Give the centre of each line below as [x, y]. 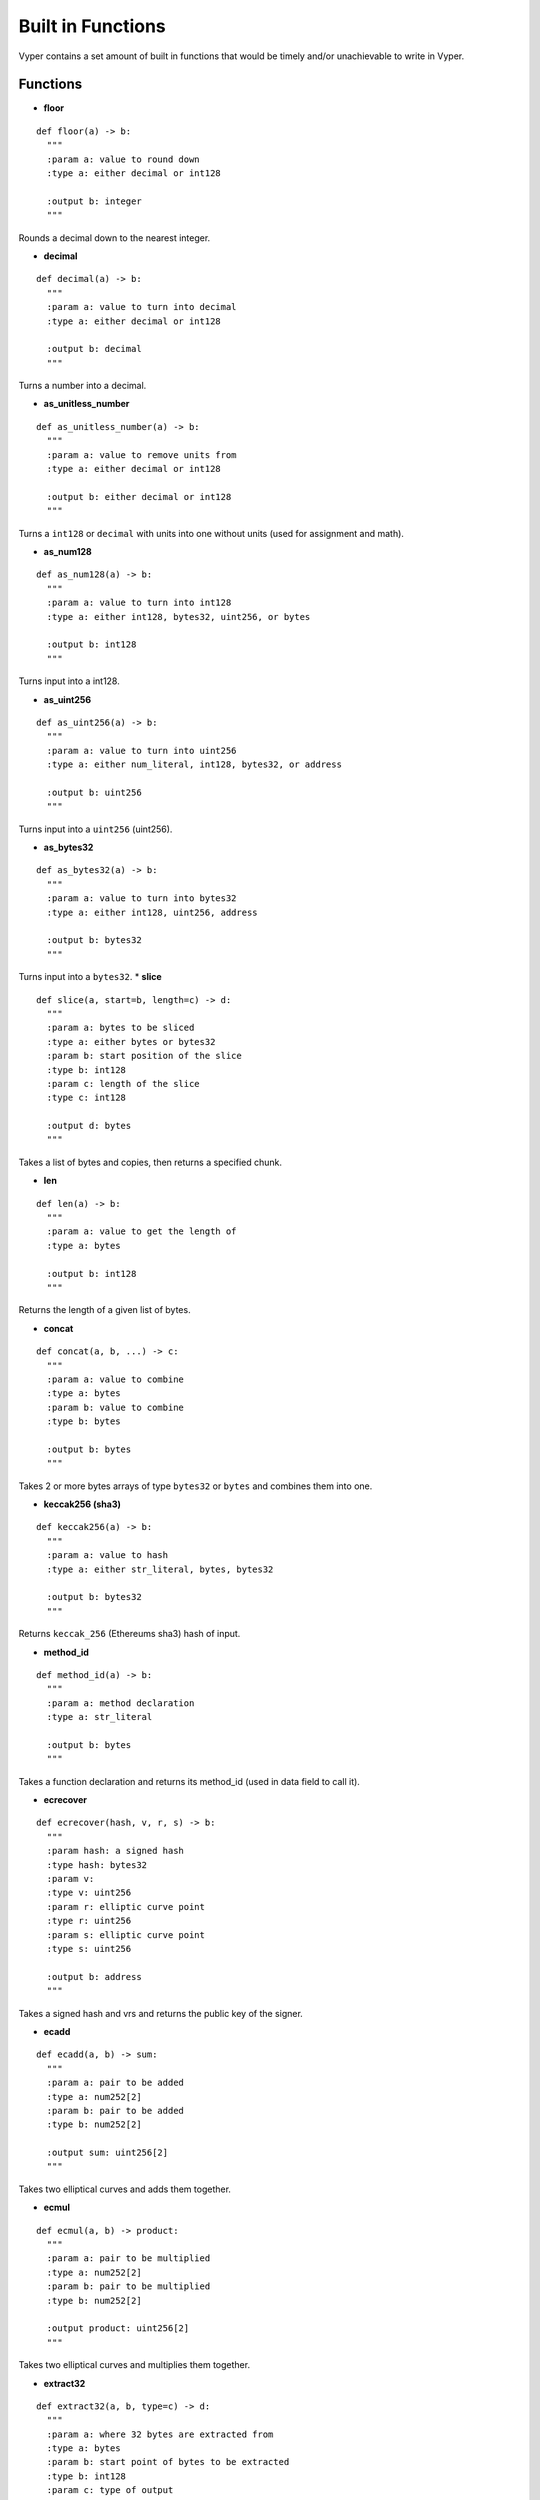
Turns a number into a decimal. [82, 386]
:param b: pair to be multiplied [128, 2286]
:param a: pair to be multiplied [128, 2258]
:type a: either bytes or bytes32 [131, 1041]
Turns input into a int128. [69, 681]
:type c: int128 [86, 1098]
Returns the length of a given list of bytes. [104, 1310]
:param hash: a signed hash [115, 1851]
